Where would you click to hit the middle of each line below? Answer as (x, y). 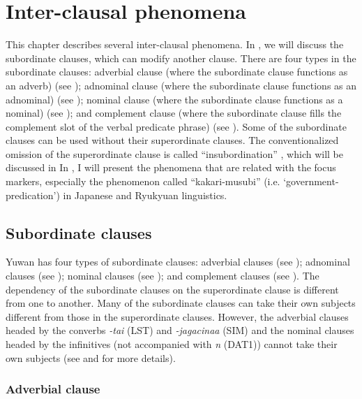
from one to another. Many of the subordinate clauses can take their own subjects (181, 303)
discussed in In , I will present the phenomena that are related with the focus (171, 167)
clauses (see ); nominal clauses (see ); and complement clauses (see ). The (163, 276)
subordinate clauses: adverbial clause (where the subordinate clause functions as (177, 72)
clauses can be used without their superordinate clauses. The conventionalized (172, 140)
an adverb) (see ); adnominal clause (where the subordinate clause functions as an (181, 85)
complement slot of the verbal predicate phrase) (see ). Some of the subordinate (176, 126)
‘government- (311, 181)
